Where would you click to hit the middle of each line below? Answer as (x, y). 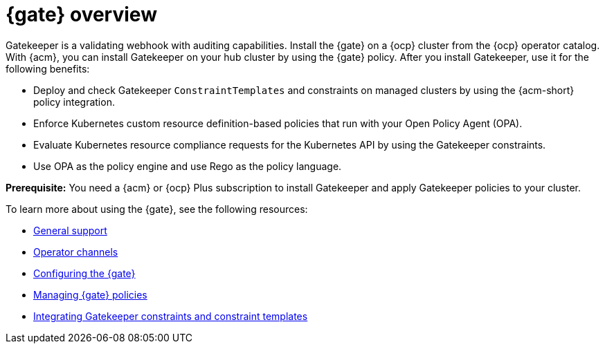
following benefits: (48, 68)
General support (70, 230)
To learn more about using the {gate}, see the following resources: (157, 209)
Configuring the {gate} (84, 273)
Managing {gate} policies (90, 294)
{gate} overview (81, 15)
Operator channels (76, 252)
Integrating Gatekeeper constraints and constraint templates (171, 316)
